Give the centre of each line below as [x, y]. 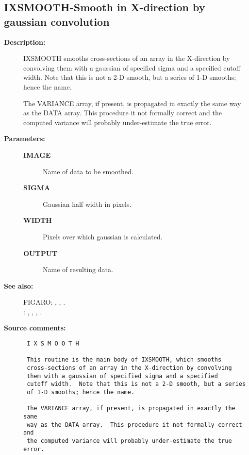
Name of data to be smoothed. [88, 171]
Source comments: [35, 328]
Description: [25, 42]
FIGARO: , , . [44, 302]
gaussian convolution [57, 21]
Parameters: [25, 138]
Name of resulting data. [78, 269]
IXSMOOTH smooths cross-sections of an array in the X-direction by [127, 58]
